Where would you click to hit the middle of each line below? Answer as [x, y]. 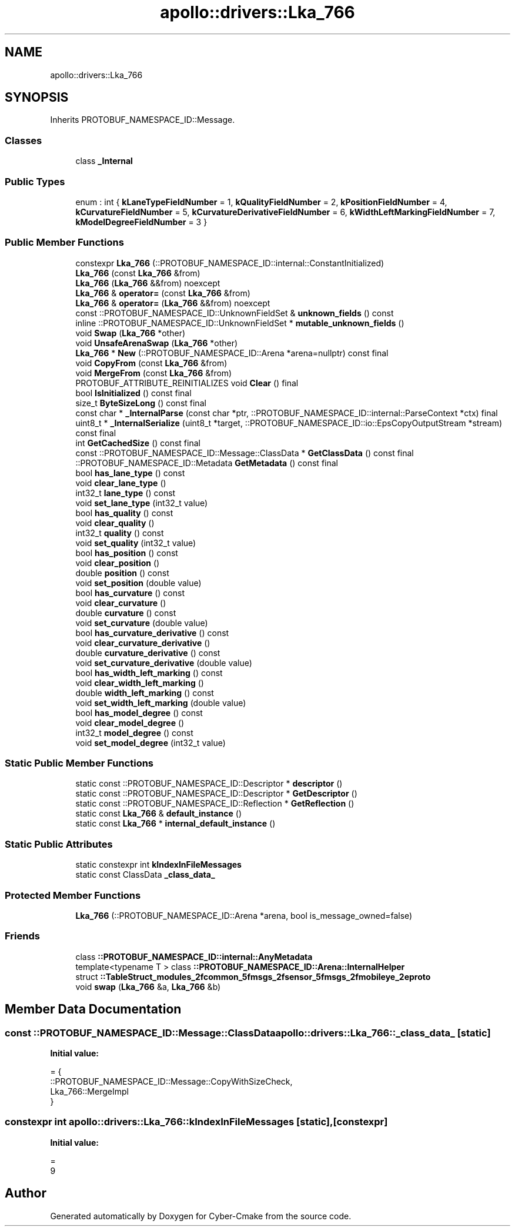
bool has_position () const [127, 553]
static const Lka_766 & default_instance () [159, 814]
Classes [24, 140]
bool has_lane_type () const [130, 473]
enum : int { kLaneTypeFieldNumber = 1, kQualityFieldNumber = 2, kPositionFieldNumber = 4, [261, 202]
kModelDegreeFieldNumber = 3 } [141, 222]
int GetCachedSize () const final [138, 443]
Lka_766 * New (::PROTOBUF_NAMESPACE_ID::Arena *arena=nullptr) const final [232, 353]
